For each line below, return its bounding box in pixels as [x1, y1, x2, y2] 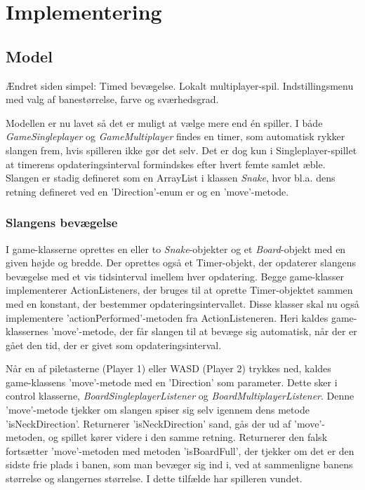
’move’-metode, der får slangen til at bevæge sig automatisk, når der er [51, 324, 357, 339]
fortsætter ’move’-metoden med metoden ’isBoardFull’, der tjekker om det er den [6, 443, 354, 458]
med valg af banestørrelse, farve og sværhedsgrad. [6, 92, 219, 107]
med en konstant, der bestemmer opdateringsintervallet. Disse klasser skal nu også [6, 296, 359, 311]
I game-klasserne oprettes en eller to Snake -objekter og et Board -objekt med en [6, 241, 346, 256]
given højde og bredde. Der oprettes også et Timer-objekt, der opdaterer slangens [6, 255, 356, 270]
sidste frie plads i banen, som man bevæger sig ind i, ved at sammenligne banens [6, 457, 353, 472]
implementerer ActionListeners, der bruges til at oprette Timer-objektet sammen [6, 283, 353, 297]
